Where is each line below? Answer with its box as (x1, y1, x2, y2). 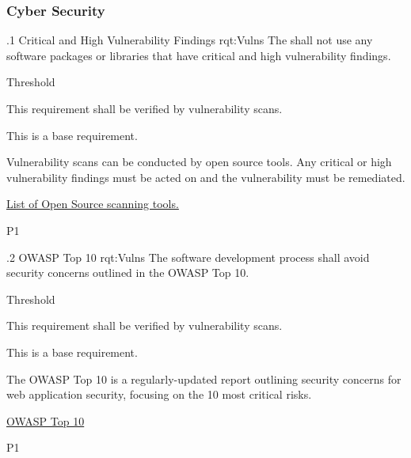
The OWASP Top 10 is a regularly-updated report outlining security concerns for (6, 370, 401, 387)
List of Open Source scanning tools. (6, 195, 179, 212)
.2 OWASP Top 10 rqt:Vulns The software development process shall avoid (6, 248, 370, 265)
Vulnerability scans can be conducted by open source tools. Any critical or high (6, 153, 392, 170)
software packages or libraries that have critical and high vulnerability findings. (6, 47, 391, 63)
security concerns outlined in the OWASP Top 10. (6, 264, 249, 281)
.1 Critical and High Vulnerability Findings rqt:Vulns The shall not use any (6, 32, 373, 48)
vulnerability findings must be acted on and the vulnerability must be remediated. (6, 168, 405, 185)
